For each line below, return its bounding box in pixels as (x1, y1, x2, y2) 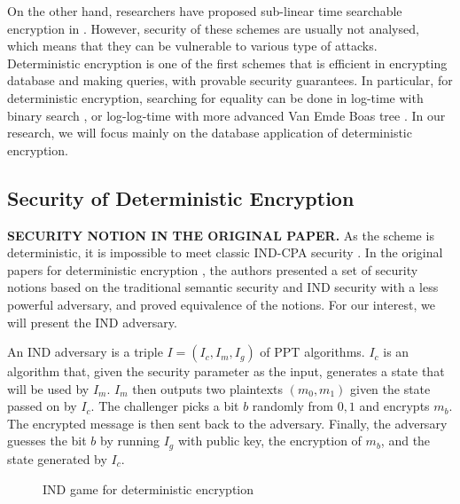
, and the (380, 431, 431, 450)
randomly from (252, 397, 333, 415)
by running (100, 431, 160, 450)
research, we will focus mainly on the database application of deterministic (7, 123, 412, 142)
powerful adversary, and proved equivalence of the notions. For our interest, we (7, 295, 435, 313)
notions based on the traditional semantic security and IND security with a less (7, 278, 439, 296)
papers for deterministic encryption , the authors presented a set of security (7, 260, 418, 279)
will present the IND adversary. (7, 312, 177, 331)
